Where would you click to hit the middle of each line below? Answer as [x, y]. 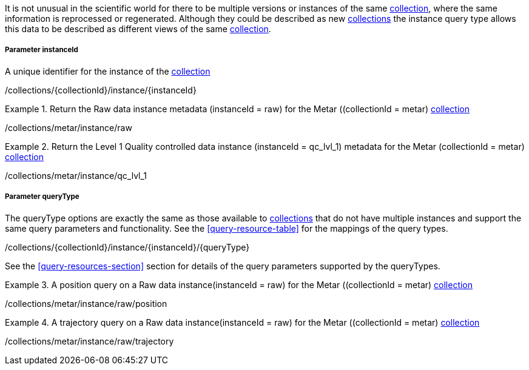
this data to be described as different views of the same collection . [138, 29]
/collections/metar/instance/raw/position [86, 303]
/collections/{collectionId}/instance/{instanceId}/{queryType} [127, 247]
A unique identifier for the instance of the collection [108, 71]
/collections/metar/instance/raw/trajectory [89, 341]
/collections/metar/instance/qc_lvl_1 [76, 175]
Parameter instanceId [42, 50]
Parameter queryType [42, 197]
